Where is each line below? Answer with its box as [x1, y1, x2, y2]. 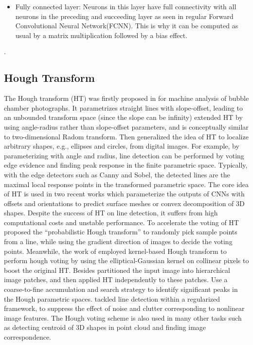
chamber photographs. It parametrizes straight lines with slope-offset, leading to [4, 102, 243, 113]
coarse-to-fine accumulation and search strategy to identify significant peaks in [4, 284, 238, 294]
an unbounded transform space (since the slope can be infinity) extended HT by [4, 112, 243, 122]
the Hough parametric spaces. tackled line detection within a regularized [4, 293, 220, 304]
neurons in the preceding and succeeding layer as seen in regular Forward [15, 11, 234, 21]
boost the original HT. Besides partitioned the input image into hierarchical [4, 265, 230, 275]
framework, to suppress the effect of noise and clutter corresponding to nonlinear [4, 303, 245, 313]
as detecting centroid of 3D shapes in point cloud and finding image [4, 322, 206, 332]
